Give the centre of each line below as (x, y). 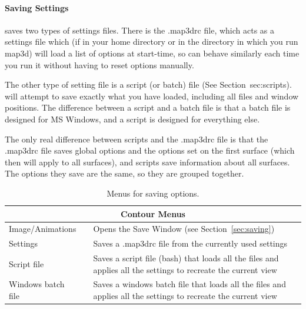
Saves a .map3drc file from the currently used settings (190, 243)
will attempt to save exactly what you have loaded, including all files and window (152, 96)
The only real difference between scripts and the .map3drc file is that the (137, 139)
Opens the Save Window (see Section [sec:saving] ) (184, 229)
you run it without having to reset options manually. (99, 64)
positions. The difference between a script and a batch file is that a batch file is (148, 107)
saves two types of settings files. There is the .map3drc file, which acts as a (140, 30)
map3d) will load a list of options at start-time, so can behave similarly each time (152, 53)
